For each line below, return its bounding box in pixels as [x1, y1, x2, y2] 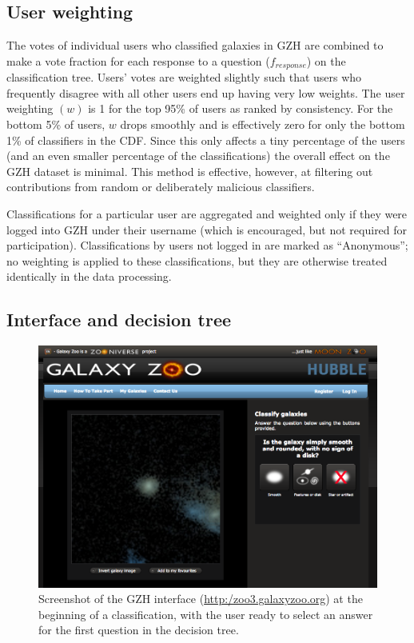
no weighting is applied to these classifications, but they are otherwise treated [6, 252, 388, 269]
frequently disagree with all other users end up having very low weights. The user [6, 84, 405, 101]
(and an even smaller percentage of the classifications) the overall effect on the [6, 147, 390, 164]
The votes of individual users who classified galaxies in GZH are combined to [6, 37, 384, 54]
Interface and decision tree [6, 307, 232, 332]
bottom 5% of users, [6, 116, 105, 133]
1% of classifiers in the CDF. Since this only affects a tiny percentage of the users [6, 131, 405, 148]
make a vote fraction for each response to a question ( [6, 52, 270, 69]
